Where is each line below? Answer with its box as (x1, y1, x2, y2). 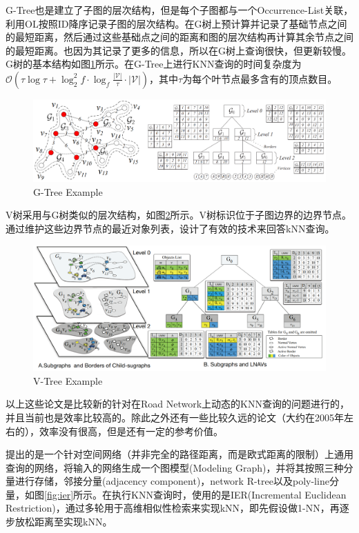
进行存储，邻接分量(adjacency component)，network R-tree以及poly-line (14, 474, 329, 488)
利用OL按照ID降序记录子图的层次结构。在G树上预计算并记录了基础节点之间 (6, 16, 347, 30)
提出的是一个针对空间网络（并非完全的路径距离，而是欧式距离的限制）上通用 (6, 447, 353, 461)
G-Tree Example (33, 184, 103, 199)
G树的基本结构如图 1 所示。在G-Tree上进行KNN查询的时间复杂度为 (6, 57, 302, 71)
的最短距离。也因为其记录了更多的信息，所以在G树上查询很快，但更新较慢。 (6, 43, 351, 57)
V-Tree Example (33, 373, 103, 388)
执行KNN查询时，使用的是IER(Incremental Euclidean (112, 487, 347, 501)
